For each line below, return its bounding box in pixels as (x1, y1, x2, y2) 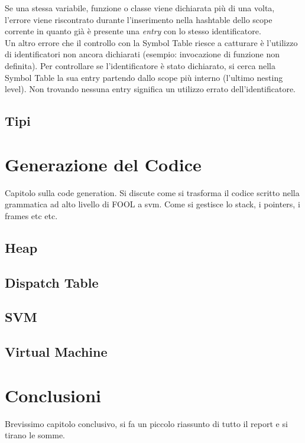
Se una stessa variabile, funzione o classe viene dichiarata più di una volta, (5, 2, 275, 14)
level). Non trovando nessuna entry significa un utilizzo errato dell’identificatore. (5, 83, 296, 95)
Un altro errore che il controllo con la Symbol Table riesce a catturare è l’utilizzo (5, 36, 298, 48)
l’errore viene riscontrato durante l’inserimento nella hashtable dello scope (5, 13, 272, 25)
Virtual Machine (5, 343, 108, 361)
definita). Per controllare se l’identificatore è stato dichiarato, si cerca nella (5, 59, 275, 71)
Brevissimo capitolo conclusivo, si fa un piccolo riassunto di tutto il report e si (5, 417, 288, 429)
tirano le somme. (5, 429, 65, 441)
